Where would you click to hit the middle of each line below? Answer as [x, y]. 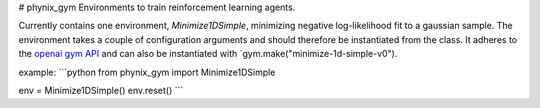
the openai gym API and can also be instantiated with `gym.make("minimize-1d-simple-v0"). [208, 54]
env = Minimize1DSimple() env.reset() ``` [101, 90]
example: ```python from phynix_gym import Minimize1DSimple [147, 72]
